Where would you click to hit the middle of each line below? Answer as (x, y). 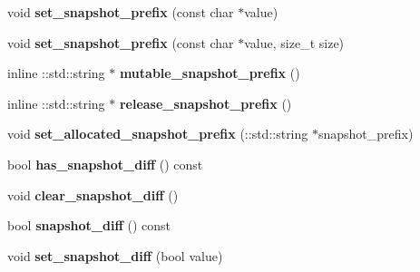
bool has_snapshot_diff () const (105, 164)
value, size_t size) (294, 42)
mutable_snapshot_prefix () (210, 73)
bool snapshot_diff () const (89, 225)
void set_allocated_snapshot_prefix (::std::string (158, 134)
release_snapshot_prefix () (205, 103)
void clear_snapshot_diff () (93, 194)
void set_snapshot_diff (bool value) (115, 255)
